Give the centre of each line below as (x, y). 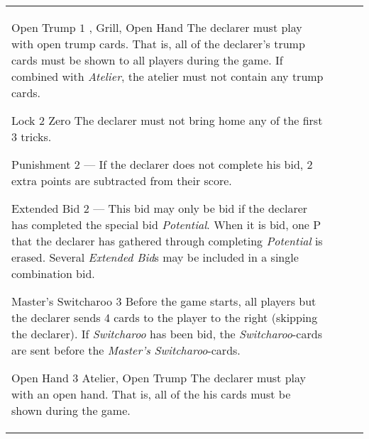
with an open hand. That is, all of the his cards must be (151, 394)
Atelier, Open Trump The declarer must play (194, 378)
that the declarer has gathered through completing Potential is (167, 241)
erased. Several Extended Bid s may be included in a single (155, 257)
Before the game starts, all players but (221, 301)
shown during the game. (71, 410)
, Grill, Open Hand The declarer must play (195, 27)
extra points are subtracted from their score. (122, 180)
